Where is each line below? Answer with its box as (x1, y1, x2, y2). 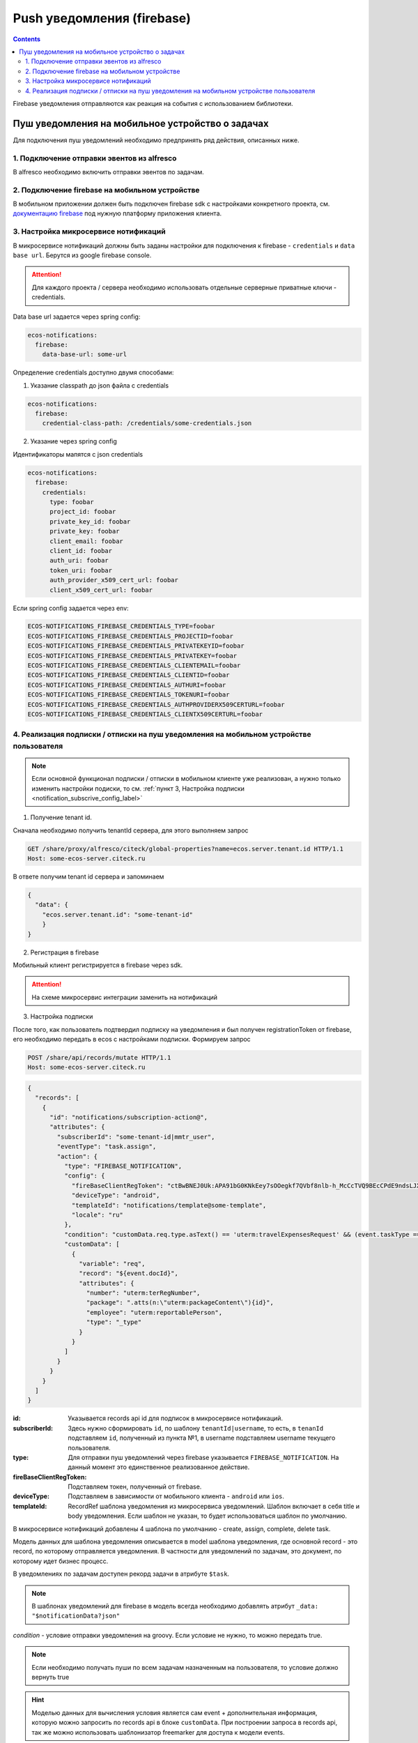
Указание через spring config (30, 437, 118, 446)
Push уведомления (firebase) (13, 10, 192, 26)
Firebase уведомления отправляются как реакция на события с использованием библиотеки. (13, 99, 293, 107)
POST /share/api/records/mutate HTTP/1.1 (27, 1053, 171, 1061)
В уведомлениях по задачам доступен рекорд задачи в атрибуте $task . (13, 1569, 230, 1578)
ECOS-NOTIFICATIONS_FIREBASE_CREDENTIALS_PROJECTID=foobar (27, 632, 233, 640)
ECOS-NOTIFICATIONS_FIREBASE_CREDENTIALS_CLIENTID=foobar (27, 671, 230, 679)
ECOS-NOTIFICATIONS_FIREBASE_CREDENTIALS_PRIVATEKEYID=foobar (27, 642, 245, 650)
